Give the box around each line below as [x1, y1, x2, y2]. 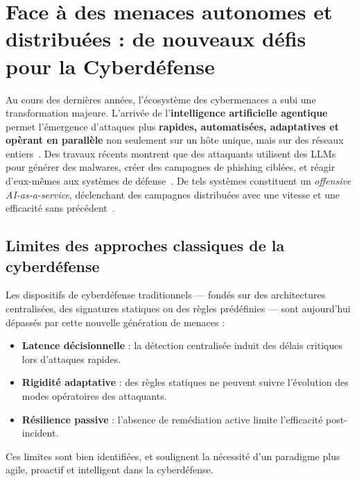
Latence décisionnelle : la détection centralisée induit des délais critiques [21, 338, 342, 353]
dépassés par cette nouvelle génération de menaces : [6, 314, 225, 329]
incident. [21, 425, 59, 440]
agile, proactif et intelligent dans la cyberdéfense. [6, 462, 214, 477]
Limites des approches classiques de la [6, 235, 285, 256]
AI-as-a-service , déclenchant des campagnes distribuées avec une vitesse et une [6, 187, 340, 201]
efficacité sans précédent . [6, 201, 115, 215]
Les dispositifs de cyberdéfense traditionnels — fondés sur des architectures [6, 287, 326, 302]
